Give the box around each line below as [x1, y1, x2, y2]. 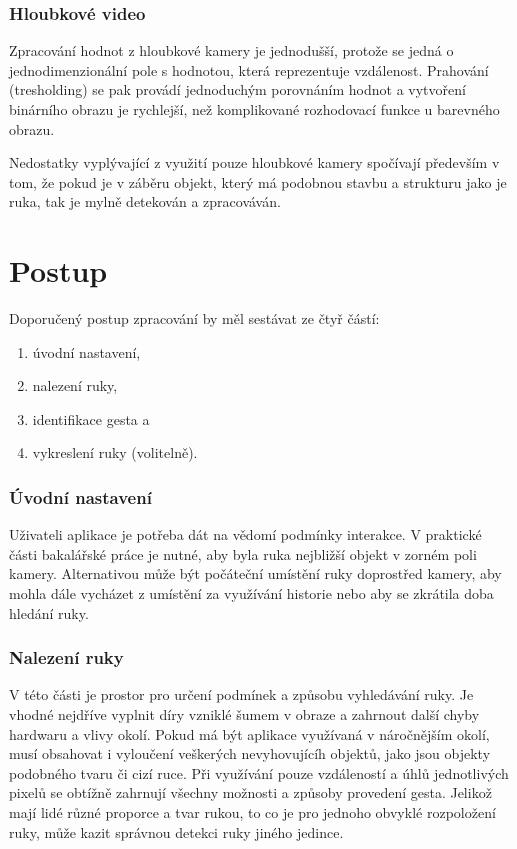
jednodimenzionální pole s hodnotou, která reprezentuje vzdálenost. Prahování [9, 59, 489, 80]
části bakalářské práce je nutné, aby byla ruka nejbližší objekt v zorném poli [9, 543, 477, 564]
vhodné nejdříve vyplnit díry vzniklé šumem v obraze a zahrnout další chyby [9, 704, 480, 725]
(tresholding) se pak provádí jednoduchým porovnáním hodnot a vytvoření [9, 79, 466, 100]
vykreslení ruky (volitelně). [32, 442, 198, 463]
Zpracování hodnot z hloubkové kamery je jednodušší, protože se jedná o [9, 40, 454, 61]
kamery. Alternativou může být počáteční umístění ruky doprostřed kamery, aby [9, 563, 502, 584]
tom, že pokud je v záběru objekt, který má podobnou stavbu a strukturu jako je [9, 171, 507, 192]
